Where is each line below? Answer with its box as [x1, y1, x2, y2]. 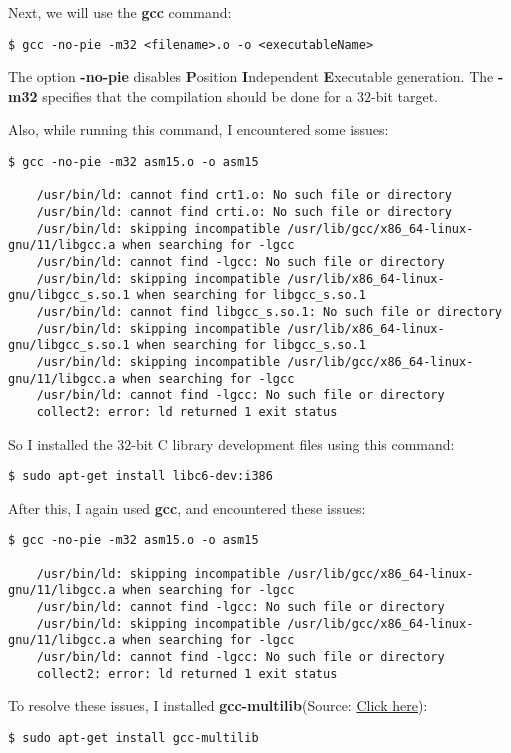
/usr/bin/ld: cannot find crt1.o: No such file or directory [36, 188, 452, 203]
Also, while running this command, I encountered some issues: [8, 119, 389, 140]
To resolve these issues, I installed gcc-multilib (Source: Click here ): [8, 695, 428, 716]
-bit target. [371, 85, 439, 106]
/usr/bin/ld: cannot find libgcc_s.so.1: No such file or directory [36, 304, 502, 319]
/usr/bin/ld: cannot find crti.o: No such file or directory [36, 205, 452, 219]
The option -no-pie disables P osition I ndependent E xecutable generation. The [8, 66, 494, 87]
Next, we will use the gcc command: [8, 2, 232, 22]
